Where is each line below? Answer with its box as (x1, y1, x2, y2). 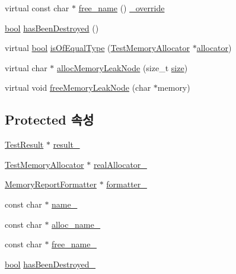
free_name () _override (78, 2, 165, 14)
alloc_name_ (52, 218, 101, 230)
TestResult (5, 138, 44, 151)
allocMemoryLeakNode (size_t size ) (57, 61, 188, 74)
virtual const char (5, 2, 69, 14)
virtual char (5, 61, 47, 74)
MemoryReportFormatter (5, 178, 97, 190)
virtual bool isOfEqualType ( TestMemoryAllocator (5, 42, 190, 54)
